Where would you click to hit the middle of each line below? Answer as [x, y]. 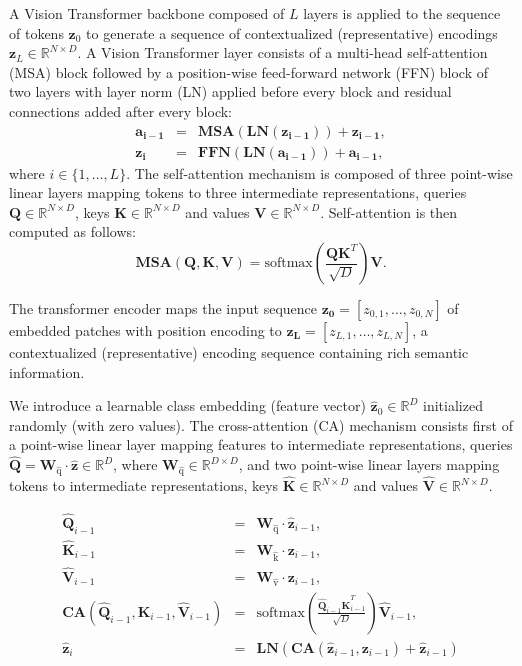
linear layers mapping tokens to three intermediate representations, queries [238, 192]
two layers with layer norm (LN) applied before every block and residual [230, 91]
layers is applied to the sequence [402, 13]
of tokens [36, 32]
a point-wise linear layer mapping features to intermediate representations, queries [261, 444]
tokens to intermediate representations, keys [144, 485]
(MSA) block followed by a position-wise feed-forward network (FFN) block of [249, 71]
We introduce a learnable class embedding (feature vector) [187, 405]
